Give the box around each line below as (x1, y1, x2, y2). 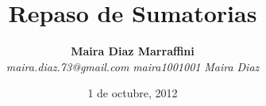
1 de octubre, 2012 (87, 85, 178, 101)
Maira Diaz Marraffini (71, 43, 195, 59)
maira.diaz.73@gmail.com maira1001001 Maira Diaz (6, 58, 260, 74)
